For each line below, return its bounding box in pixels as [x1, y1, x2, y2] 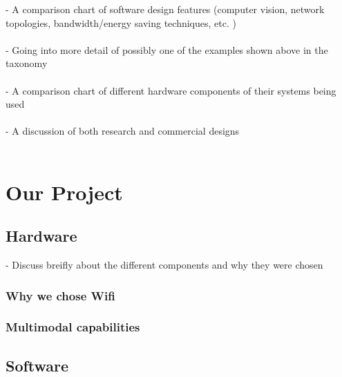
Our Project [6, 177, 123, 206]
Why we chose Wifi [6, 287, 115, 304]
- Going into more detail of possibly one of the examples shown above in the [6, 42, 328, 57]
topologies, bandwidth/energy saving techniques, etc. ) [6, 15, 236, 30]
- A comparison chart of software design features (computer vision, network [6, 2, 325, 16]
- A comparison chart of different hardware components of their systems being [6, 83, 336, 97]
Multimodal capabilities [6, 318, 140, 336]
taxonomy [6, 56, 48, 70]
